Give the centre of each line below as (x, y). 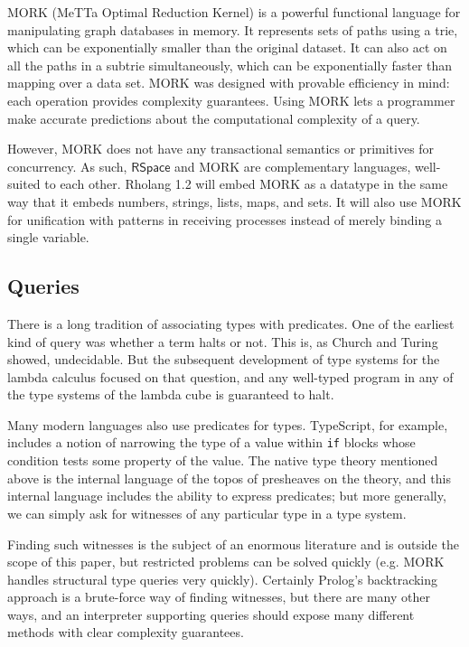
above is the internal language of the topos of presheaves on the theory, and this (229, 478)
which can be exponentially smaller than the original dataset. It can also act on (227, 47)
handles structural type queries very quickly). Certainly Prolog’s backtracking (223, 579)
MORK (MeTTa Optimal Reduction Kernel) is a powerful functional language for (234, 12)
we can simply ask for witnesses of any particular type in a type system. (207, 513)
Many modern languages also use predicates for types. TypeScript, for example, (228, 424)
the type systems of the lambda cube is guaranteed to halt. (171, 394)
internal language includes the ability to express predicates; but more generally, (227, 496)
